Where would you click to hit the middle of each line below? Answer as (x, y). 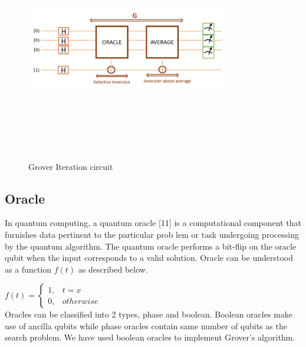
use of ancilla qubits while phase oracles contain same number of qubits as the (146, 325)
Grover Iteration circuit (71, 166)
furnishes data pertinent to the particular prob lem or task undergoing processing (152, 234)
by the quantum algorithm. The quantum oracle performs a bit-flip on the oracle (151, 246)
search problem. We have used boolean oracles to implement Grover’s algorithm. (150, 337)
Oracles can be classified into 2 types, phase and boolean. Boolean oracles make (149, 314)
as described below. (113, 269)
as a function (28, 269)
